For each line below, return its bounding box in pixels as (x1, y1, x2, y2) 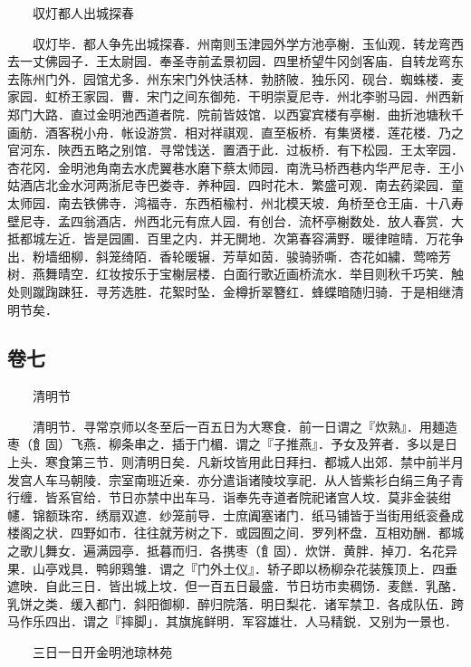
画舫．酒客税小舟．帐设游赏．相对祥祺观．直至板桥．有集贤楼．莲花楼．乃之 (7, 122, 464, 141)
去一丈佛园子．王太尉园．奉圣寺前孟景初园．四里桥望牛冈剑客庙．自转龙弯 (7, 52, 451, 71)
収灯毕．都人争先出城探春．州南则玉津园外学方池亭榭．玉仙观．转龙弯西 (32, 33, 464, 52)
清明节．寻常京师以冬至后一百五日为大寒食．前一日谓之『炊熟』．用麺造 (32, 416, 457, 435)
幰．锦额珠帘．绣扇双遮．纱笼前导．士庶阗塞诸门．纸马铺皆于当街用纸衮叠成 (7, 505, 464, 524)
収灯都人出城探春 (32, 4, 134, 22)
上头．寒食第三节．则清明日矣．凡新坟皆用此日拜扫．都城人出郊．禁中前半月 (7, 453, 464, 472)
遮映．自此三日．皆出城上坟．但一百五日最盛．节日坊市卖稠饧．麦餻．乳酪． (7, 576, 464, 596)
